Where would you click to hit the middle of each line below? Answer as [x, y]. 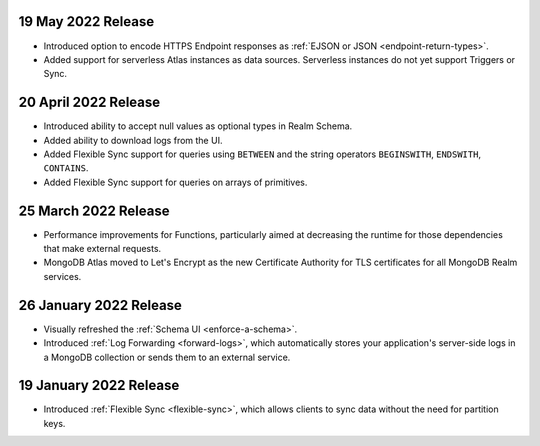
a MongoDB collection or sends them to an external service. [167, 357]
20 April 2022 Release [89, 102]
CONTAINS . [66, 168]
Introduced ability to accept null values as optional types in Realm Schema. [198, 126]
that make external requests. [102, 249]
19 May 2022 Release [86, 21]
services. [62, 276]
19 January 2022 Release [99, 385]
